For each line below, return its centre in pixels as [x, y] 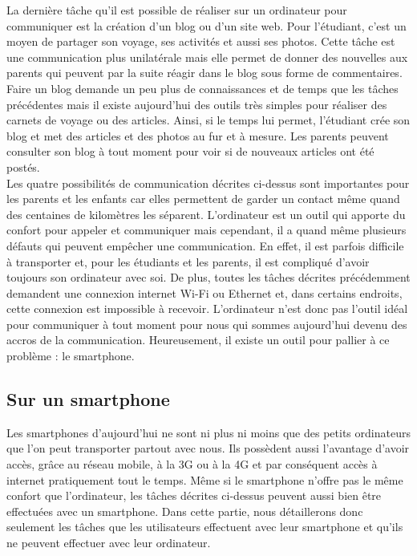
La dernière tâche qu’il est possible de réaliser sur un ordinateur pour [177, 10]
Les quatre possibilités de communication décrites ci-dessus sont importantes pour [208, 183]
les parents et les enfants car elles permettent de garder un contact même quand [203, 199]
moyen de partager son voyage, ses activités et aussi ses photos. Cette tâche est [201, 41]
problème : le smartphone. [71, 356]
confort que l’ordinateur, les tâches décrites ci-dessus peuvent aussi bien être [194, 495]
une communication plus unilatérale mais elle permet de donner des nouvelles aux [207, 57]
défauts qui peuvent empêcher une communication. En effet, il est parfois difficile [205, 245]
